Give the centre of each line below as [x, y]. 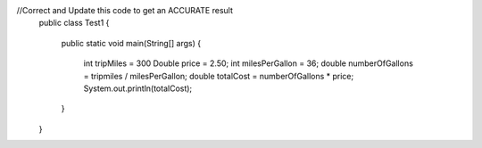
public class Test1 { [74, 23]
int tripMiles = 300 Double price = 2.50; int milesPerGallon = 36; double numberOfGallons [249, 63]
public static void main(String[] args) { [131, 43]
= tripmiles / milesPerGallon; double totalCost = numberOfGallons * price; [219, 76]
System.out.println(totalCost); [138, 88]
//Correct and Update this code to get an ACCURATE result [125, 10]
